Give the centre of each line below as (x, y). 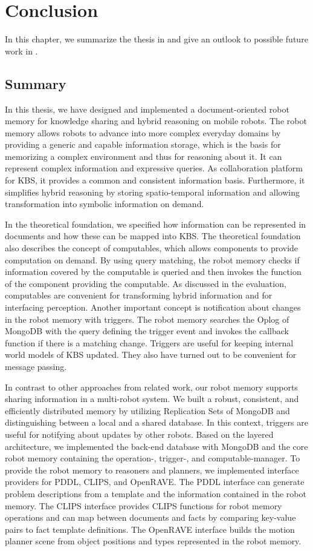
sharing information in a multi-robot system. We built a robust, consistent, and (152, 399)
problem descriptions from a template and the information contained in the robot (156, 493)
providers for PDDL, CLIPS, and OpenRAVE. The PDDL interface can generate (155, 482)
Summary (36, 83)
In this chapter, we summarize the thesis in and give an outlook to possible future (156, 39)
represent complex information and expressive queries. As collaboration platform (154, 168)
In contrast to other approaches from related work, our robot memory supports (151, 387)
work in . (21, 51)
